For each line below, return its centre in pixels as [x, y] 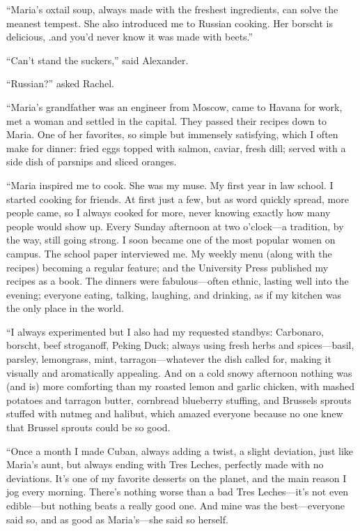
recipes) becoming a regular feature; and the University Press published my [167, 267]
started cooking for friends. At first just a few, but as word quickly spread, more [178, 199]
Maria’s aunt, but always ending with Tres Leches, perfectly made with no [165, 464]
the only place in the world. [65, 308]
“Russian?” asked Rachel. [60, 83]
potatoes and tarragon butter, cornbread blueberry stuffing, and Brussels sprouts [179, 399]
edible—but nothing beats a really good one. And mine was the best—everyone [176, 505]
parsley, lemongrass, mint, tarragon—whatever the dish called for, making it [169, 359]
